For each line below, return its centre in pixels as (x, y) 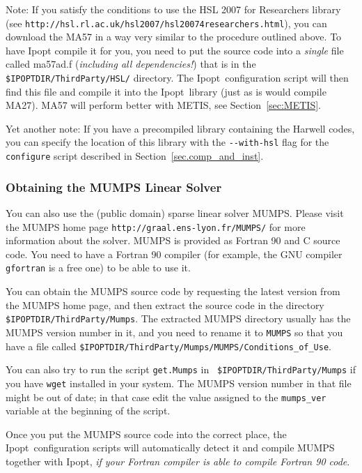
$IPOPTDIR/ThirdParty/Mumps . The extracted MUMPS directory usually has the (178, 318)
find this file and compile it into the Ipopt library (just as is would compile (166, 91)
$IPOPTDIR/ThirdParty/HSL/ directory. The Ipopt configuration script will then (177, 78)
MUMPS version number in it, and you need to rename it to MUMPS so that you (174, 332)
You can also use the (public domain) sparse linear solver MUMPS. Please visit (175, 213)
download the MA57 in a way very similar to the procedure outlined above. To (174, 37)
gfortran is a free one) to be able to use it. (98, 268)
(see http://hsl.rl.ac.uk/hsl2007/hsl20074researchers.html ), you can (166, 23)
